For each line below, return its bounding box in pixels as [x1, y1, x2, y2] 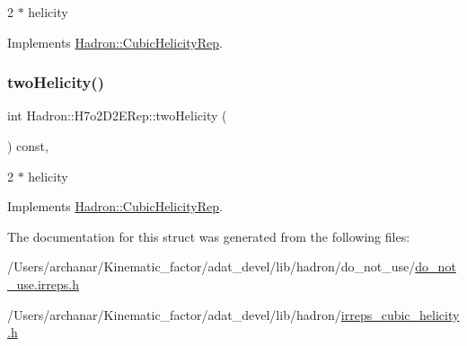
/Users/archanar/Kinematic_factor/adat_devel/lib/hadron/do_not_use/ [7, 257, 416, 276]
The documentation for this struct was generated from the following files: [7, 226, 410, 245]
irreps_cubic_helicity [340, 305, 460, 324]
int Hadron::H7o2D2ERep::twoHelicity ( [7, 106, 227, 125]
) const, [7, 137, 48, 155]
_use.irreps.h [7, 274, 79, 293]
